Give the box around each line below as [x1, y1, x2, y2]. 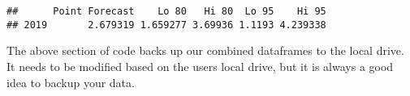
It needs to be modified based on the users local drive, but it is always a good [6, 57, 394, 74]
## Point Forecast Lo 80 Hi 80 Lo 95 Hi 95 [6, 6, 326, 17]
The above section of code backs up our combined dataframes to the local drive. [6, 42, 404, 59]
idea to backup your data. [6, 73, 135, 90]
